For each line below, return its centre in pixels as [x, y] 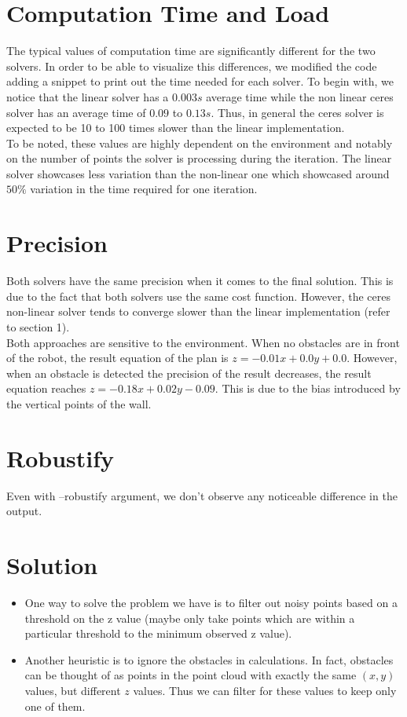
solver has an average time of [76, 112]
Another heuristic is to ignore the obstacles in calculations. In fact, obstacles [209, 659]
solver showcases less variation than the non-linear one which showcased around [198, 173]
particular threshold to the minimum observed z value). [158, 633]
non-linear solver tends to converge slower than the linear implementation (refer [198, 311]
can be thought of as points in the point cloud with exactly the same [191, 675]
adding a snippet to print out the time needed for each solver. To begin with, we [200, 81]
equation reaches [46, 388]
